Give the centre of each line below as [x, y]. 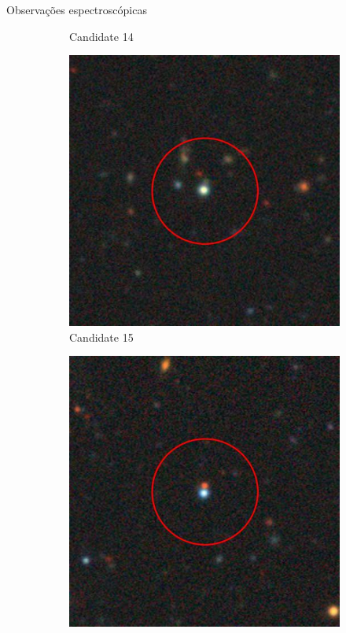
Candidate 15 [101, 337]
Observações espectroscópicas [77, 9]
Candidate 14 [101, 36]
